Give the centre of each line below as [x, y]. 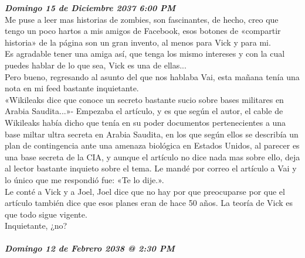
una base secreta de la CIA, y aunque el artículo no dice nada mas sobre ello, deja [152, 156]
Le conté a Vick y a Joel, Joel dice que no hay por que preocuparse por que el [145, 191]
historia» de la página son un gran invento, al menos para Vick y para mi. [138, 42]
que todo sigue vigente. [46, 214]
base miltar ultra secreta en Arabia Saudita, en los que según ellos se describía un [152, 134]
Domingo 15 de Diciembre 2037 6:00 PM [90, 8]
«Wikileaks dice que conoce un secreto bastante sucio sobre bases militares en [144, 99]
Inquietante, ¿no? [36, 226]
